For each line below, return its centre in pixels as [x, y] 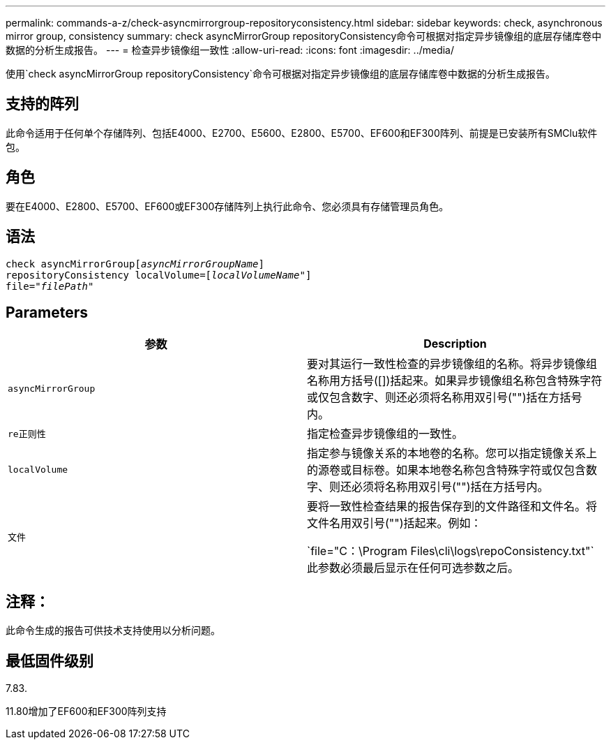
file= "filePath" [50, 286]
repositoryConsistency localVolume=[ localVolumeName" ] [159, 275]
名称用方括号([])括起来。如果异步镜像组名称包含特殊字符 [455, 381]
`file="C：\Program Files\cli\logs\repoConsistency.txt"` [451, 551]
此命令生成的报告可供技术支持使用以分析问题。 [113, 630]
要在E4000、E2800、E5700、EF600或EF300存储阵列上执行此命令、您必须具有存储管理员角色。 [227, 206]
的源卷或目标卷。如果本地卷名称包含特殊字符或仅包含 [447, 470]
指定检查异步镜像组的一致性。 [385, 434]
